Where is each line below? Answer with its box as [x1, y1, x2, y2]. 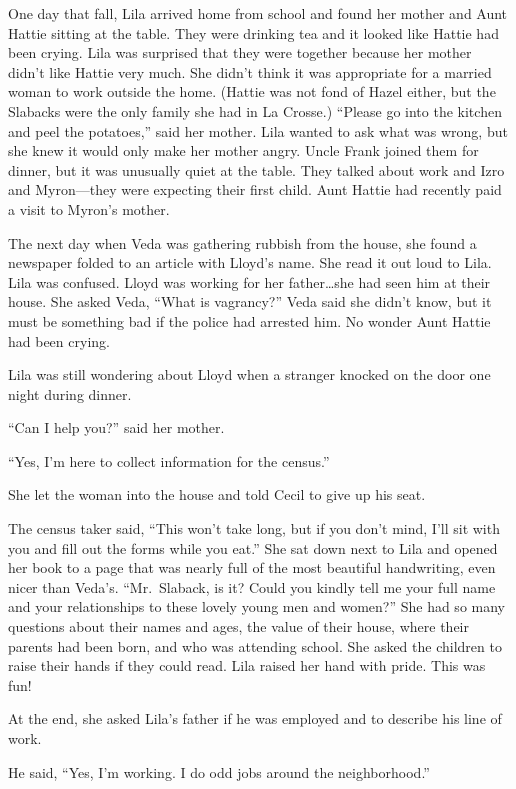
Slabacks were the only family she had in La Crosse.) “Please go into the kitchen [8, 100, 502, 121]
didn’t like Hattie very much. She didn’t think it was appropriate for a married [8, 61, 492, 82]
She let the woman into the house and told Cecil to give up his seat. [8, 484, 426, 505]
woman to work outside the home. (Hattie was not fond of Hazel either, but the [8, 81, 496, 102]
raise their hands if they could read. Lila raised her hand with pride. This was [8, 655, 486, 676]
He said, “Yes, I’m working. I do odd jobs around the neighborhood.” [8, 761, 430, 782]
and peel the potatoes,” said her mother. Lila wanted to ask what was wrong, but [8, 120, 508, 141]
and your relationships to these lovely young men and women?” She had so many [8, 596, 505, 617]
